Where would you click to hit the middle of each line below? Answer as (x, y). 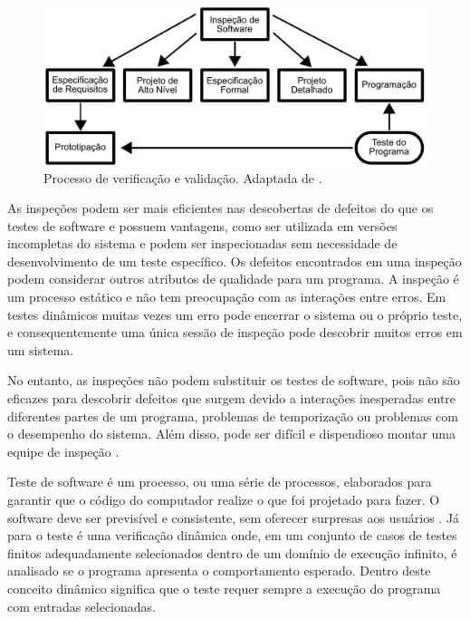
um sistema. (41, 349)
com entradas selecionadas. (82, 606)
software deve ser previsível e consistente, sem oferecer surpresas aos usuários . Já (234, 517)
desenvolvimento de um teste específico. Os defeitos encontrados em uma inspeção (235, 261)
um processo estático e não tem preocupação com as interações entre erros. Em (227, 297)
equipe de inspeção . (63, 451)
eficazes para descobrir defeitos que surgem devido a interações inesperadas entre (232, 398)
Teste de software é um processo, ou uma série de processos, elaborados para (220, 482)
